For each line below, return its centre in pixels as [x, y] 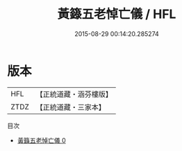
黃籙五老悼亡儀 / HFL [117, 14]
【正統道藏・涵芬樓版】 [74, 94]
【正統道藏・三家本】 [71, 107]
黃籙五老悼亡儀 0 [41, 140]
